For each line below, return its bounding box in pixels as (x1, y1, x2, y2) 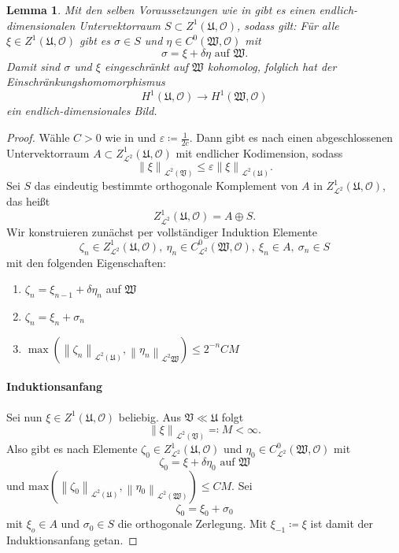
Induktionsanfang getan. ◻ (6, 532, 138, 548)
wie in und (105, 129, 157, 146)
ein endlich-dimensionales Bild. (6, 102, 157, 119)
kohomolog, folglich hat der (207, 58, 337, 74)
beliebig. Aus (118, 408, 181, 425)
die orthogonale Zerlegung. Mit (117, 515, 268, 532)
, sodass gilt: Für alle (236, 17, 339, 33)
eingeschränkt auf (104, 58, 189, 74)
